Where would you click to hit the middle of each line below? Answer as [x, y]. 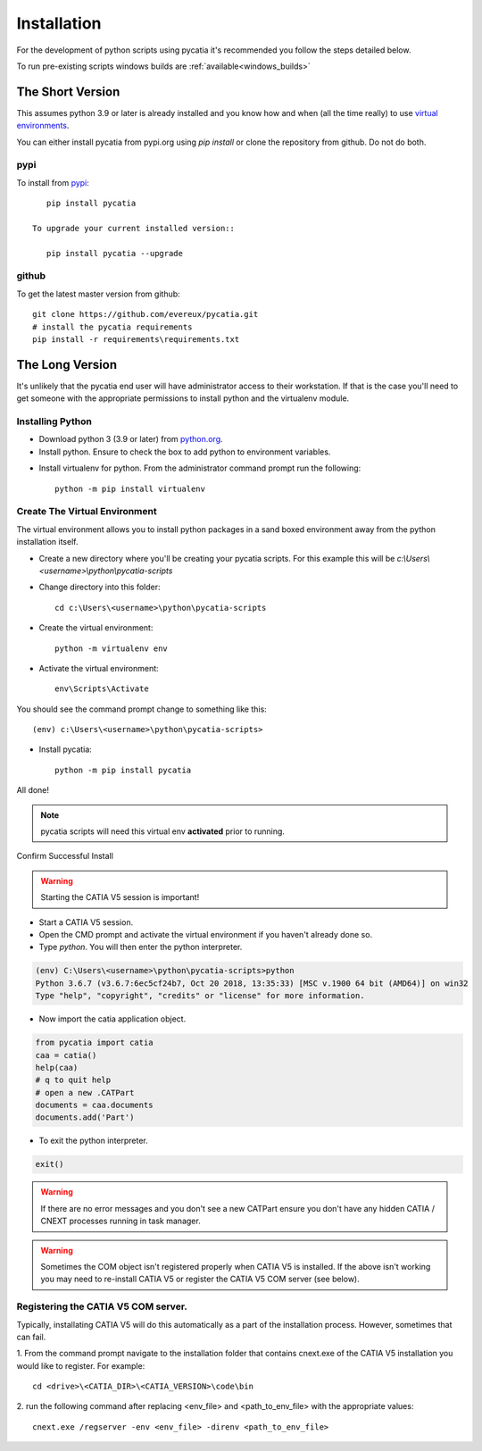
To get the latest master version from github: [98, 294]
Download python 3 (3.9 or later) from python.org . [131, 439]
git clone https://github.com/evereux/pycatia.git [145, 314]
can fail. [31, 1337]
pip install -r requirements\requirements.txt [136, 340]
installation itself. [47, 542]
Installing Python [54, 421]
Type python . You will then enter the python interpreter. [141, 947]
